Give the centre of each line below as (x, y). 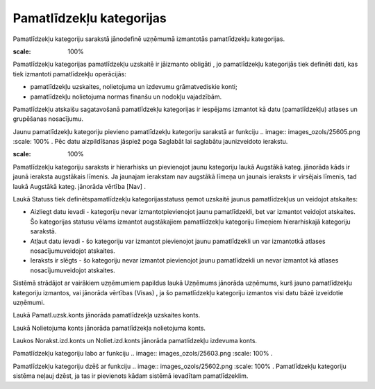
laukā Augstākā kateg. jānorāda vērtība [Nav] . (79, 186)
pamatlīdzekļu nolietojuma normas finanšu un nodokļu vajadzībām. (126, 97)
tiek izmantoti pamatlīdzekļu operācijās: (69, 74)
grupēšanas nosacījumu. (48, 119)
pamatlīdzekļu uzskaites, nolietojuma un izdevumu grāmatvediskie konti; (134, 87)
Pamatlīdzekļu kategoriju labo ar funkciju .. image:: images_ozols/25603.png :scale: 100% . (143, 354)
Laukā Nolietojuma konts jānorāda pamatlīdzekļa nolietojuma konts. (109, 328)
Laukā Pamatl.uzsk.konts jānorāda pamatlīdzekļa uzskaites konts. (107, 315)
